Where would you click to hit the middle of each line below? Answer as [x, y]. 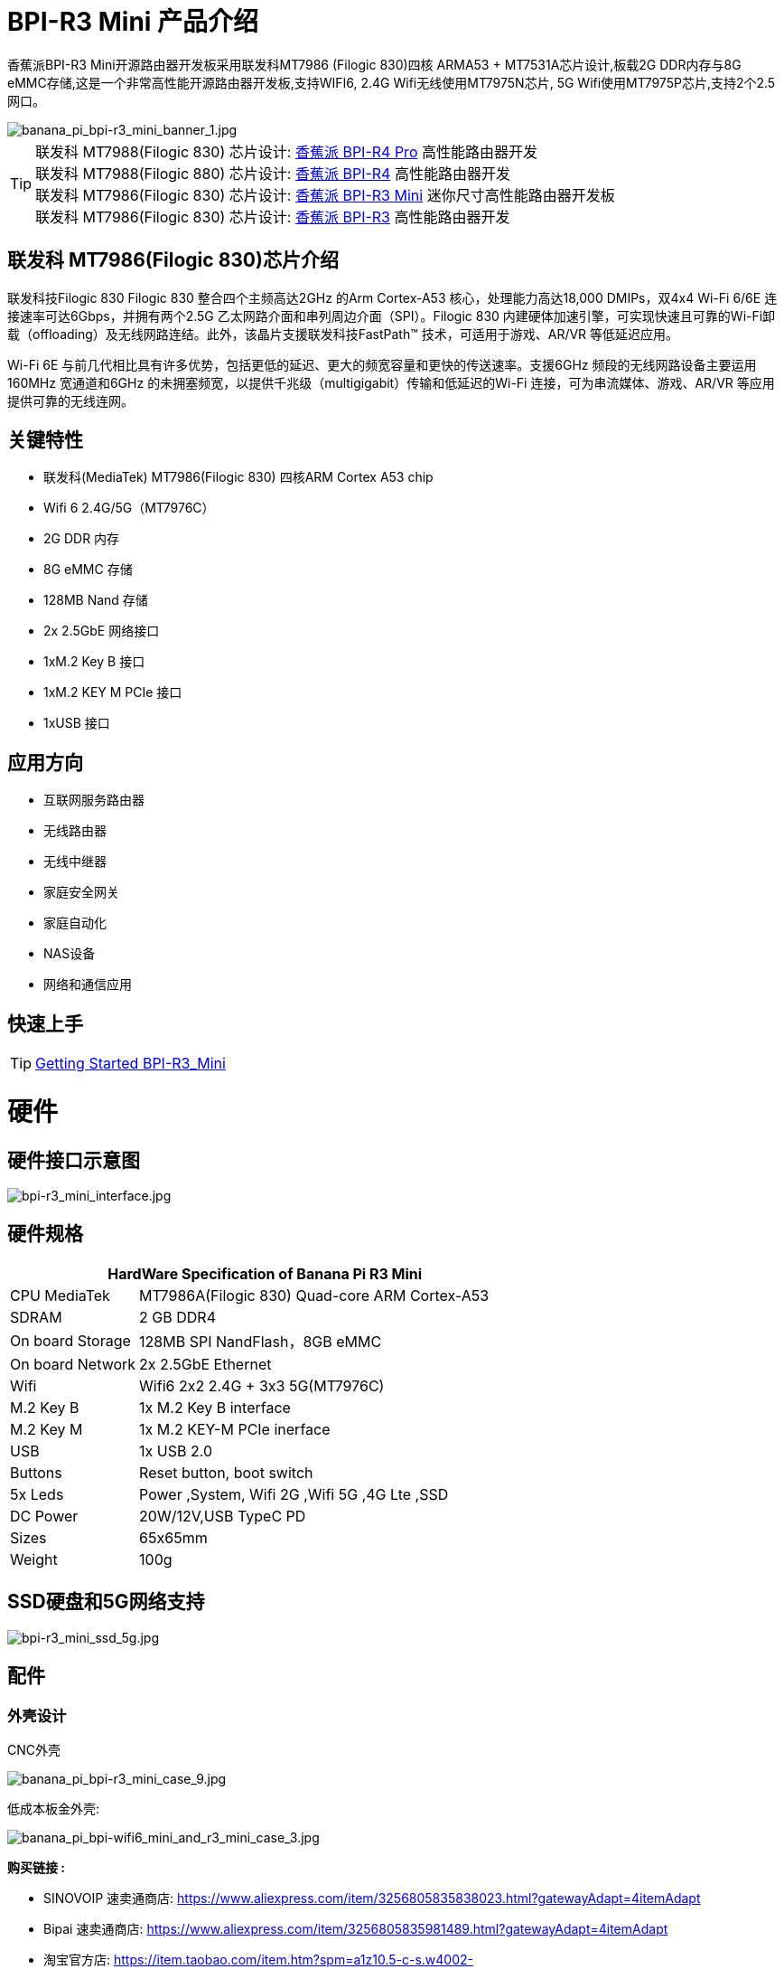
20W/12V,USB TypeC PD [223, 1516]
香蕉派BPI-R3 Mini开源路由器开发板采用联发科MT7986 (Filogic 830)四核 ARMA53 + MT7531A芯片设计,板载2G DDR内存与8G [374, 64]
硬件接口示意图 [74, 1160]
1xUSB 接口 [77, 723]
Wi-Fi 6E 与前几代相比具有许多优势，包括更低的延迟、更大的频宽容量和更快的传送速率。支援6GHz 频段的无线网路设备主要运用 [382, 364]
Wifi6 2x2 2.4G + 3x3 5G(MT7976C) [262, 1385]
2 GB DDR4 [177, 1317]
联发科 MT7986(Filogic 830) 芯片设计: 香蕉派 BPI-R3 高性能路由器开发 [273, 217]
